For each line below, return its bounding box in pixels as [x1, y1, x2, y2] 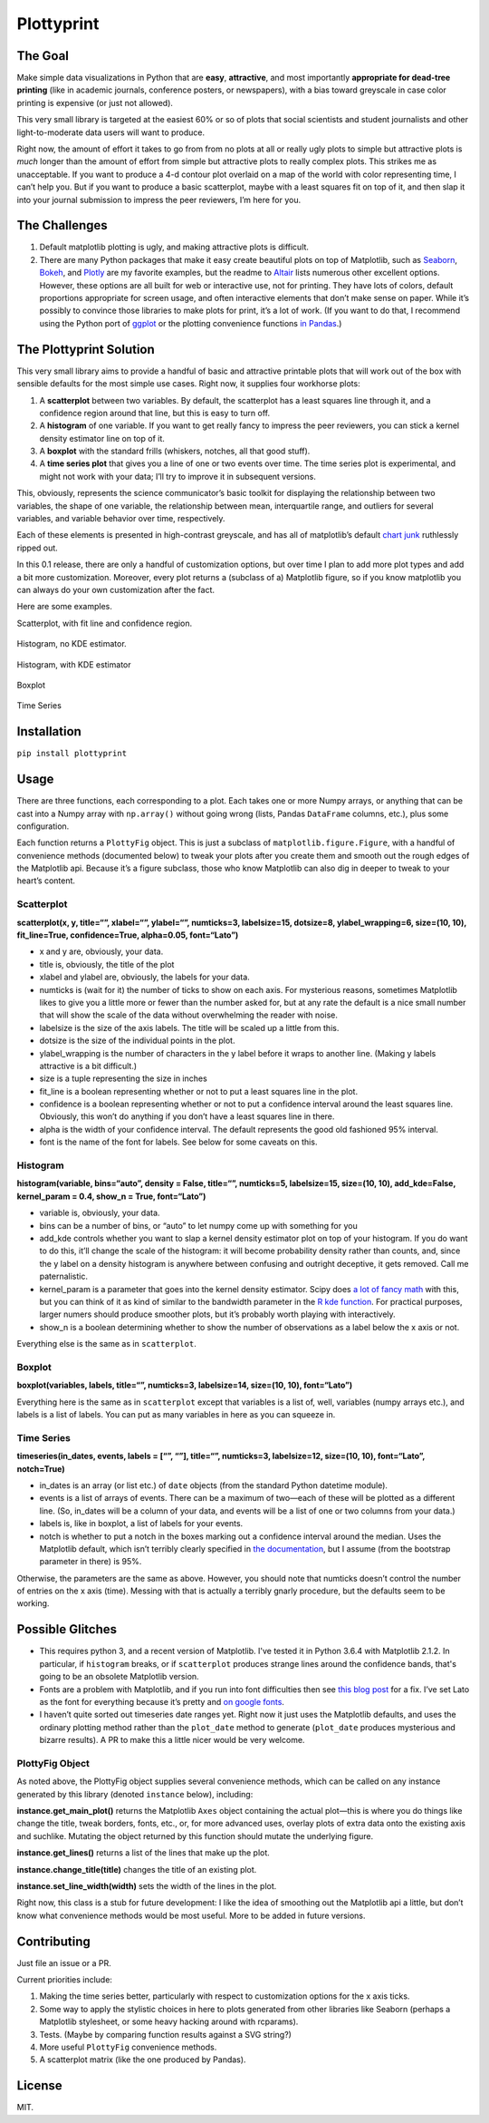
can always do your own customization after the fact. [16, 584, 216, 595]
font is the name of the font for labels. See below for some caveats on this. [39, 1136, 318, 1147]
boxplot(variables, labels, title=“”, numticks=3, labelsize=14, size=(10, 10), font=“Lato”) [16, 1379, 353, 1391]
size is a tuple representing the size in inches [39, 1073, 207, 1084]
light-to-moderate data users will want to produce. [16, 127, 206, 138]
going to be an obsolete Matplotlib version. [39, 1671, 199, 1682]
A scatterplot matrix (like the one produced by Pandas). [39, 2054, 246, 2065]
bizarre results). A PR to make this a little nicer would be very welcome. [39, 1735, 305, 1746]
